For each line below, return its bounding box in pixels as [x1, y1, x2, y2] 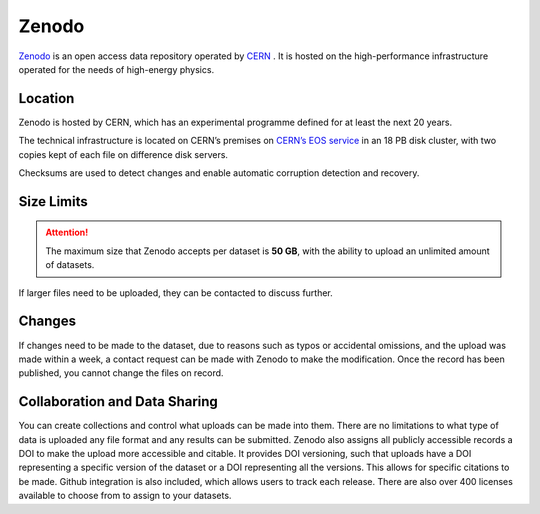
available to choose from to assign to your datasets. [18, 490, 232, 502]
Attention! [45, 226, 89, 239]
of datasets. [45, 259, 95, 271]
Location [18, 90, 75, 107]
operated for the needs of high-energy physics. [18, 63, 215, 75]
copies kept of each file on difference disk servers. [18, 148, 229, 160]
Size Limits [18, 193, 89, 210]
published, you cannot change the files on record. [18, 367, 224, 379]
